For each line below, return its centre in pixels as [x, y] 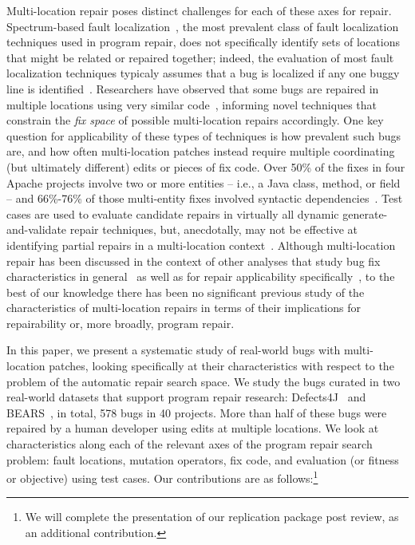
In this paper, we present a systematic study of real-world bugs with [174, 350]
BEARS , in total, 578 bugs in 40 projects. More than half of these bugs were [197, 412]
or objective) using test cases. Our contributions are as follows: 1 [162, 477]
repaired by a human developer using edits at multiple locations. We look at [193, 428]
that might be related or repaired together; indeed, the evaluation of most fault [200, 57]
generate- [365, 213]
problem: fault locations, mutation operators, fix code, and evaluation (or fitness [203, 459]
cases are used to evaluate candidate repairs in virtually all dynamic [173, 213]
